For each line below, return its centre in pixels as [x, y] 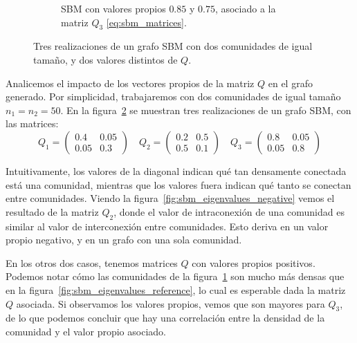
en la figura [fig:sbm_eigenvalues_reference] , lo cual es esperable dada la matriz [176, 289]
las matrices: [32, 123]
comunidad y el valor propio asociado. [86, 331]
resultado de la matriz [52, 211]
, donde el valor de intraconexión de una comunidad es [229, 211]
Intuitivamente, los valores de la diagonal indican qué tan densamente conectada [176, 170]
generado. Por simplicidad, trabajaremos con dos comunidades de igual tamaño [173, 96]
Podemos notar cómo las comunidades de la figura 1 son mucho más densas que [175, 276]
